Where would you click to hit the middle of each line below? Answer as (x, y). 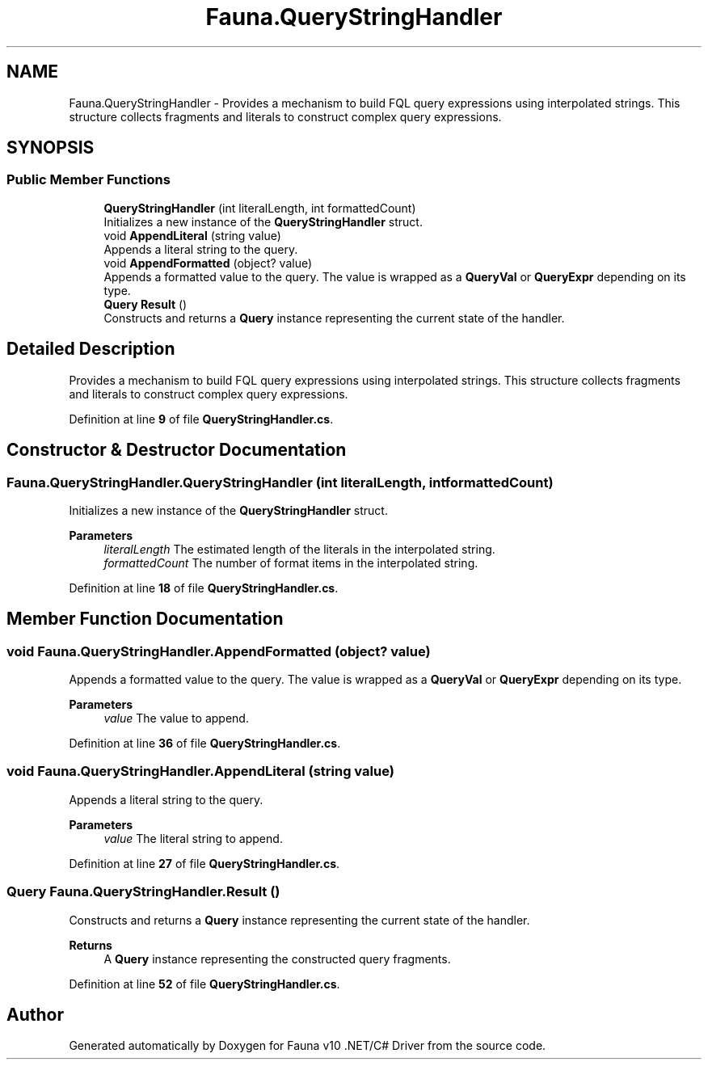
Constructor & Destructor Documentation (177, 450)
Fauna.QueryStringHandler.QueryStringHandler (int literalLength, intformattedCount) (280, 482)
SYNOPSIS (51, 148)
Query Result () (145, 304)
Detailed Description (91, 349)
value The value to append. (176, 718)
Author (35, 1015)
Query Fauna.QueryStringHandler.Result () (143, 892)
